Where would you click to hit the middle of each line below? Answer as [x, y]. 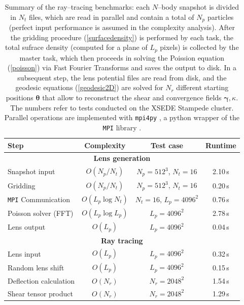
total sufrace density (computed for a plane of [76, 47]
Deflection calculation [41, 280]
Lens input [24, 253]
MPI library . [122, 127]
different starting [202, 87]
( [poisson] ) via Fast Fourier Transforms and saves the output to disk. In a [122, 67]
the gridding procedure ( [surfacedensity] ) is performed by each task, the [122, 37]
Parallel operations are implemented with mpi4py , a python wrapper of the [122, 117]
